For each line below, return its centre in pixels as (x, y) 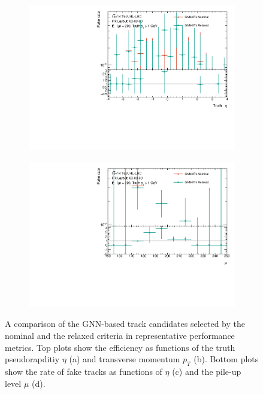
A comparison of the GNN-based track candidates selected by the (125, 324)
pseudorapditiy (32, 359)
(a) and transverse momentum (125, 359)
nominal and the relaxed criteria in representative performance (120, 335)
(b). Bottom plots (226, 359)
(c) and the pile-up (207, 371)
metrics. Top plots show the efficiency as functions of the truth (120, 347)
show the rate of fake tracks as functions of (84, 371)
